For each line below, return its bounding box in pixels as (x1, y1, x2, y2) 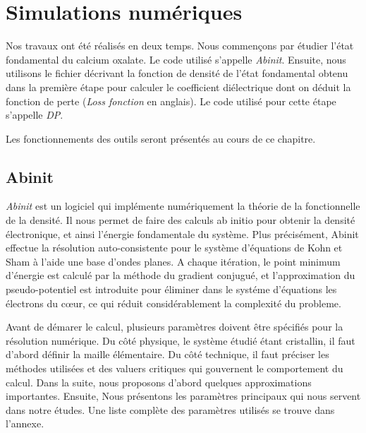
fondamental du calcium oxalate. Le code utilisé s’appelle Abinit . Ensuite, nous (6, 52, 346, 66)
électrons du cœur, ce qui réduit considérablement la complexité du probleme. (6, 295, 341, 310)
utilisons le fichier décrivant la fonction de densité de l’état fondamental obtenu (6, 66, 348, 81)
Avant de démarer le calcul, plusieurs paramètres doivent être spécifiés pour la (6, 319, 343, 334)
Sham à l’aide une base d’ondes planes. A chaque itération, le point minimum (6, 254, 341, 268)
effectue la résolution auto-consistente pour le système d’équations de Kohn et (6, 240, 343, 255)
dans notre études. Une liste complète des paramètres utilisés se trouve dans (6, 402, 335, 417)
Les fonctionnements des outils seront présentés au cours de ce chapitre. (6, 131, 316, 146)
